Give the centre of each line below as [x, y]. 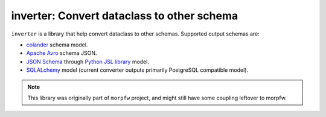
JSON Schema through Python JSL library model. [88, 62]
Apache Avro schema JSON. [62, 53]
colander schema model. [57, 45]
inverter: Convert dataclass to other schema [125, 16]
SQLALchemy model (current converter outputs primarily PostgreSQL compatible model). [137, 70]
